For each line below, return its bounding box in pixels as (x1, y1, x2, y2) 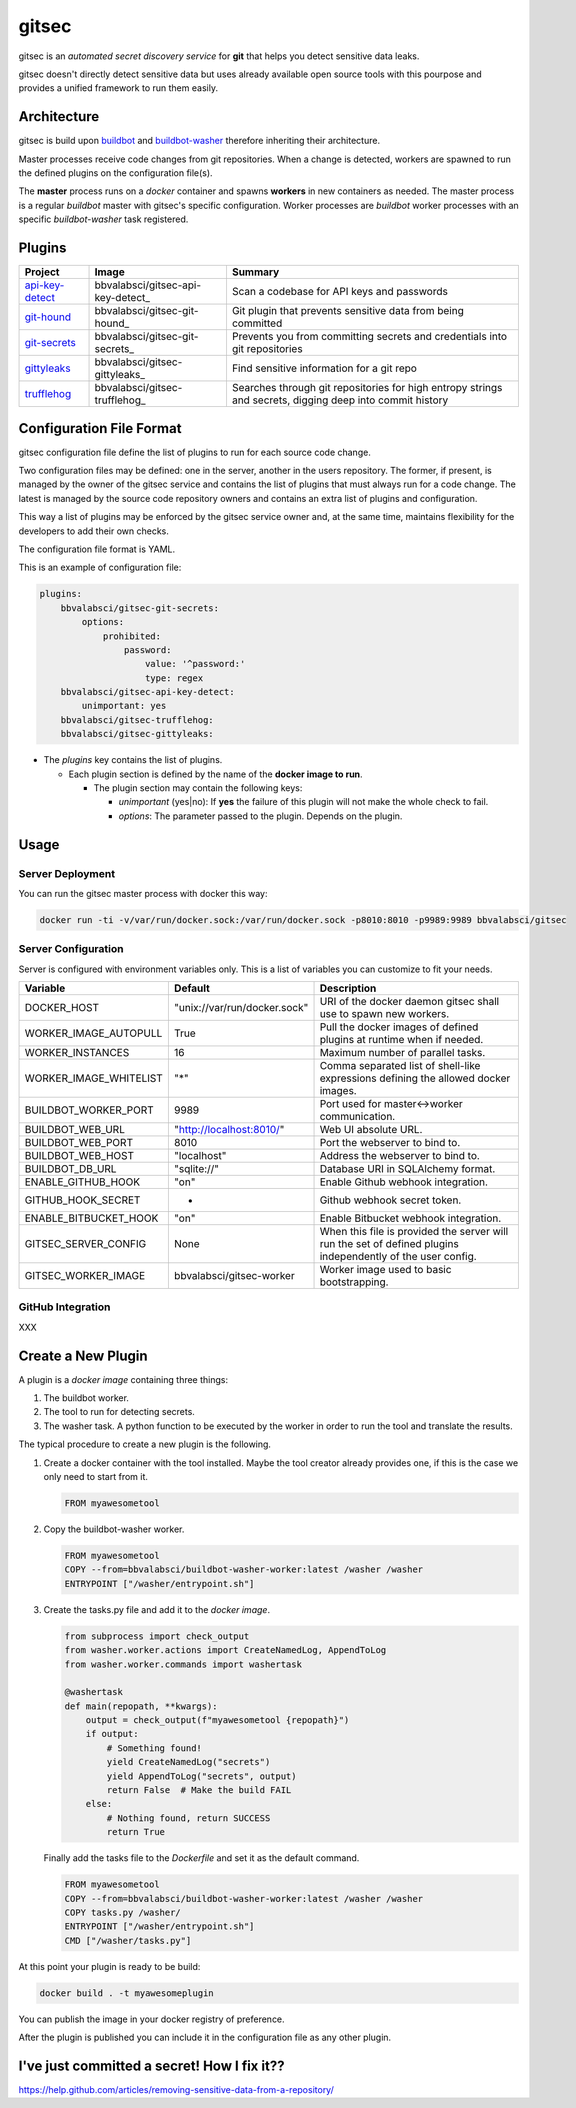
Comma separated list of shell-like (319, 1059, 481, 1073)
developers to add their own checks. (18, 525, 170, 537)
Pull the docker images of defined (319, 1020, 479, 1034)
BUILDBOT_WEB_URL (24, 1123, 125, 1137)
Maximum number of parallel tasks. (319, 1046, 486, 1060)
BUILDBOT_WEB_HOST (24, 1149, 135, 1163)
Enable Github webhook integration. (319, 1175, 489, 1189)
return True (106, 1826, 165, 1838)
